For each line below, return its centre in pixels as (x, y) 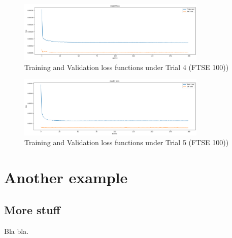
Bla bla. (16, 231)
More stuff (32, 209)
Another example (66, 177)
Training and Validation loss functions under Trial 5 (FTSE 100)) (127, 142)
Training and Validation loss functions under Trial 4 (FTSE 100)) (127, 67)
